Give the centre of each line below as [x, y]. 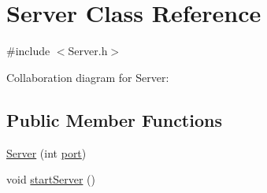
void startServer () [51, 179]
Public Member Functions [114, 119]
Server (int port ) [46, 152]
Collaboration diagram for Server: [88, 77]
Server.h [88, 51]
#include [28, 51]
